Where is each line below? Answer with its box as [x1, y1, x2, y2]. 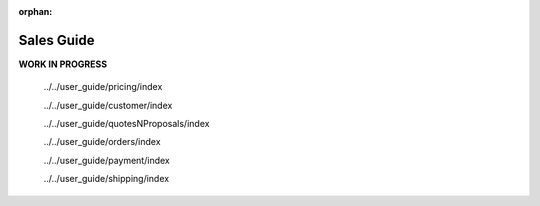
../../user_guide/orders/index [43, 136, 161, 148]
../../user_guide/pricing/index [43, 81, 163, 93]
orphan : [18, 6, 53, 17]
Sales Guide [18, 31, 95, 49]
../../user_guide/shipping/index [43, 173, 170, 185]
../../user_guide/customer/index [43, 99, 173, 111]
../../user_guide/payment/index [43, 154, 170, 166]
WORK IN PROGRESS [18, 58, 108, 70]
